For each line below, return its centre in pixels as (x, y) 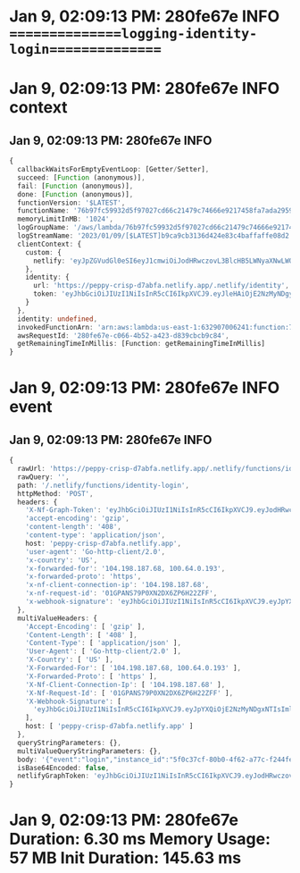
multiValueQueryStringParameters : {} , (90, 751)
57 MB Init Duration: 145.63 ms (125, 858)
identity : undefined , (58, 319)
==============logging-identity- (133, 34)
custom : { (44, 252)
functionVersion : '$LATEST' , (71, 203)
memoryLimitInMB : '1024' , (66, 219)
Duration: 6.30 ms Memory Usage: (140, 839)
